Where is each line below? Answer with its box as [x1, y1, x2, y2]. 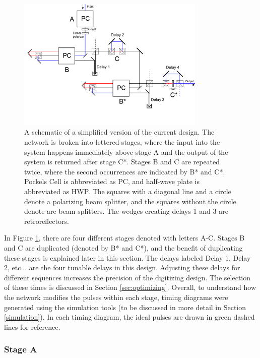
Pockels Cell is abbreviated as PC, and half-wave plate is [24, 176, 200, 187]
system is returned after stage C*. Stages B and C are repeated [24, 156, 220, 167]
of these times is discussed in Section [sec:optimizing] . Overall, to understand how [4, 282, 256, 292]
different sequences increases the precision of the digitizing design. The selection [4, 272, 251, 282]
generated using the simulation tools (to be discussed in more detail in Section [4, 302, 246, 312]
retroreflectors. [24, 215, 69, 226]
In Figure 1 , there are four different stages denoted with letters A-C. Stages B [4, 232, 245, 243]
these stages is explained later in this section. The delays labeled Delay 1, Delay [4, 252, 251, 263]
